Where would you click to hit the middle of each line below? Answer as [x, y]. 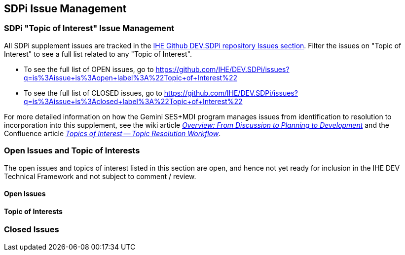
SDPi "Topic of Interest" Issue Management [89, 28]
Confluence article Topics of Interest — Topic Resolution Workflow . [112, 133]
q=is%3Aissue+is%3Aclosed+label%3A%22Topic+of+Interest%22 [133, 101]
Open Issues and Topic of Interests [72, 151]
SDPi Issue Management [65, 9]
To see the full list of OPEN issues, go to [89, 69]
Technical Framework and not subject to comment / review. [100, 176]
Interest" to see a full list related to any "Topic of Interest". [98, 54]
